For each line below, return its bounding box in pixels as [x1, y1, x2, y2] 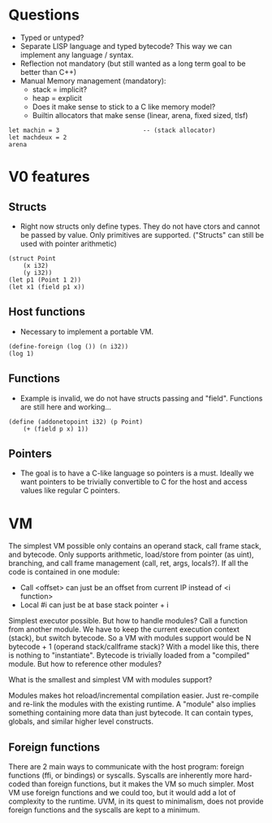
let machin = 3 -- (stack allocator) [8, 126, 217, 134]
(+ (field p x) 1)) [23, 425, 89, 433]
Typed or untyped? [19, 33, 84, 42]
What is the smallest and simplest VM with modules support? [8, 675, 213, 685]
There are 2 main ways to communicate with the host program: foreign [8, 762, 245, 772]
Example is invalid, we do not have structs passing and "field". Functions [19, 393, 263, 403]
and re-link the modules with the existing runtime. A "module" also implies [8, 699, 257, 709]
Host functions [8, 305, 85, 319]
